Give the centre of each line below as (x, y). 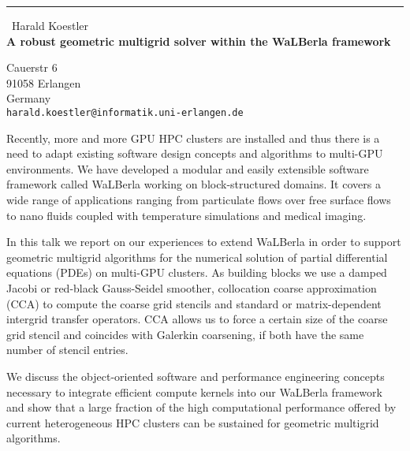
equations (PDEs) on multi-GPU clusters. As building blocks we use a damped (197, 272)
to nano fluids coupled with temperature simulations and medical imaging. (186, 215)
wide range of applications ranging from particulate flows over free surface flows (199, 199)
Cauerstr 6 (32, 67)
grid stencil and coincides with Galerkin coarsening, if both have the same (185, 334)
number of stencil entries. (67, 350)
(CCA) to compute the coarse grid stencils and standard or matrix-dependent (194, 303)
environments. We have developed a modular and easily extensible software (188, 168)
